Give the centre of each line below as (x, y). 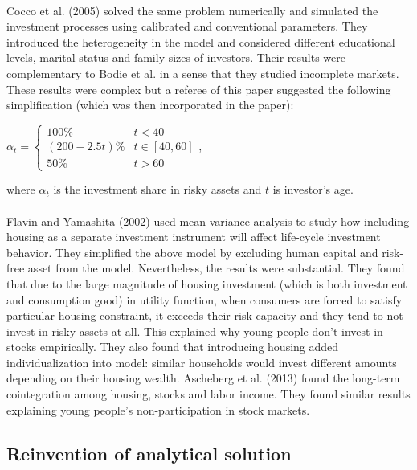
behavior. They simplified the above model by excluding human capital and (192, 252)
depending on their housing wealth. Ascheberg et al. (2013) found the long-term (203, 378)
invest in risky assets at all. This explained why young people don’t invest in (195, 331)
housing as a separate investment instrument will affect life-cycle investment (194, 237)
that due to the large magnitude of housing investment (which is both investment (207, 283)
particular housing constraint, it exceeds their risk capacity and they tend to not (205, 315)
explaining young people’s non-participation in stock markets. (158, 409)
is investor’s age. (313, 189)
